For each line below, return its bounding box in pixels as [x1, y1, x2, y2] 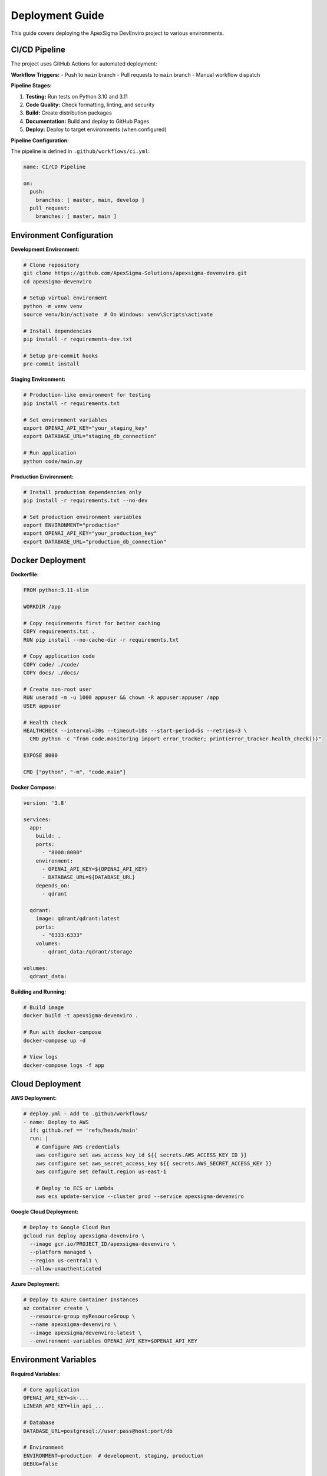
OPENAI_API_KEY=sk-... [23, 1394, 89, 1401]
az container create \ [23, 1305, 89, 1311]
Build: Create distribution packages [25, 109, 112, 116]
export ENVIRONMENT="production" [23, 522, 120, 528]
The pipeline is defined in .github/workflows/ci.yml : [11, 148, 150, 155]
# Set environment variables [23, 416, 108, 423]
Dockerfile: [11, 571, 39, 578]
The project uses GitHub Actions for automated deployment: [11, 60, 157, 67]
